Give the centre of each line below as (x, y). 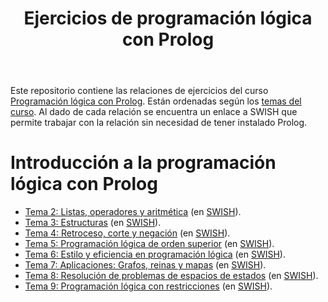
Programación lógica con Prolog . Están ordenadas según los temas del (156, 101)
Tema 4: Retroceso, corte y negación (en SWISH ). (127, 233)
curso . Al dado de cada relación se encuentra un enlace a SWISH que (154, 112)
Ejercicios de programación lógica (168, 18)
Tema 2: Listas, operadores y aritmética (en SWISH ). (133, 212)
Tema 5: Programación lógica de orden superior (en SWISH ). (149, 244)
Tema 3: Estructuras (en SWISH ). (93, 223)
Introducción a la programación (143, 163)
